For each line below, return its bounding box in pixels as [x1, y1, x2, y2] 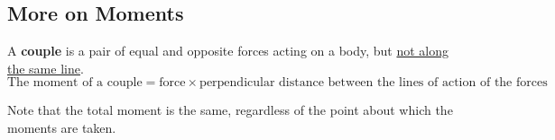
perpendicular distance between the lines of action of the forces [199, 76, 548, 90]
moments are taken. [7, 118, 116, 136]
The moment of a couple [7, 76, 143, 90]
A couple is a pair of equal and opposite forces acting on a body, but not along [7, 41, 449, 60]
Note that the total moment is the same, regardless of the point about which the [7, 101, 453, 119]
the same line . [7, 58, 84, 77]
